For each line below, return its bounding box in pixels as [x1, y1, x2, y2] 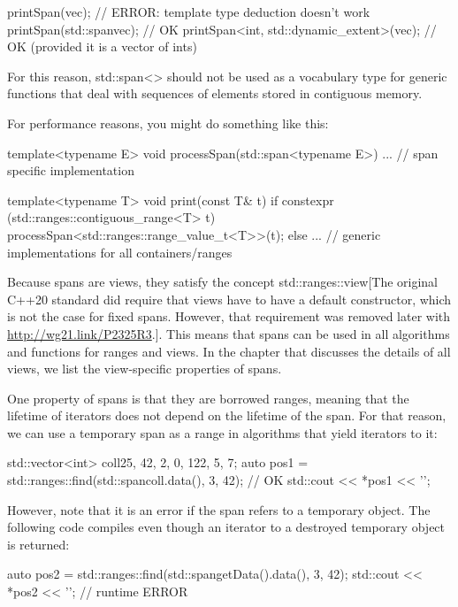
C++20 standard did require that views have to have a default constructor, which [7, 289, 452, 308]
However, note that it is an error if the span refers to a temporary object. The [7, 500, 431, 519]
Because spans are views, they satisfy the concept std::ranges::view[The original [7, 273, 439, 291]
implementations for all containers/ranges [7, 242, 233, 261]
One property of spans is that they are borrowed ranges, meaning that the [7, 388, 409, 407]
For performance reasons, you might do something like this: [7, 113, 329, 132]
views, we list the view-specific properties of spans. [7, 359, 282, 378]
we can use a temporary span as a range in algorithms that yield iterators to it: [7, 423, 438, 442]
